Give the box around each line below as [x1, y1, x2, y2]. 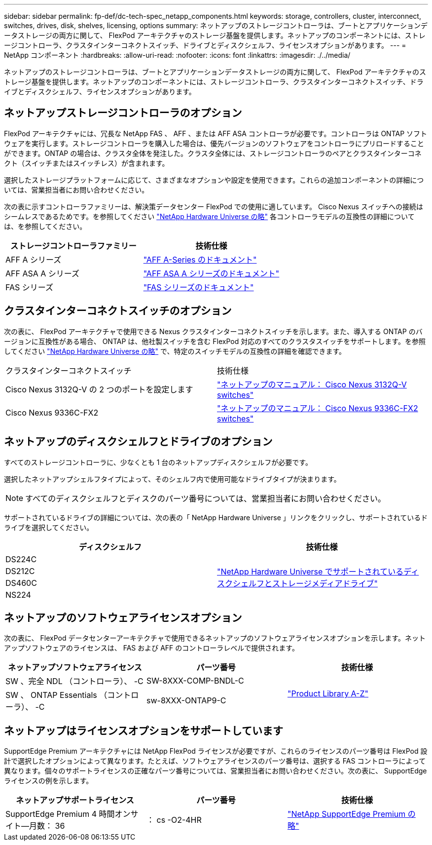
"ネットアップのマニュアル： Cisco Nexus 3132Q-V [217, 379, 407, 389]
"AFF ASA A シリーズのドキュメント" [143, 268, 280, 278]
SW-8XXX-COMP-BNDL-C [146, 676, 244, 686]
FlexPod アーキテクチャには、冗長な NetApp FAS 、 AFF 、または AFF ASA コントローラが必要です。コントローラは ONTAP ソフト [4, 129, 428, 138]
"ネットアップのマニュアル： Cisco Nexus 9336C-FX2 [217, 403, 418, 413]
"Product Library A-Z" [287, 689, 368, 699]
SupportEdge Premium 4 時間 [5, 809, 115, 819]
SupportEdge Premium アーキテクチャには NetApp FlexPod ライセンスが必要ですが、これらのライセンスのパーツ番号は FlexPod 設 [4, 747, 428, 756]
